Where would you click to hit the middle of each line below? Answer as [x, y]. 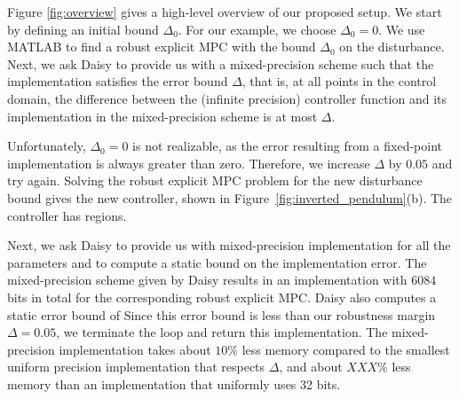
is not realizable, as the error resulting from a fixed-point [288, 146]
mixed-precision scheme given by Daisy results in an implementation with [207, 280]
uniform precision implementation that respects [136, 367]
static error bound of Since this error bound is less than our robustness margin [222, 314]
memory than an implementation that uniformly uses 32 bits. [174, 383]
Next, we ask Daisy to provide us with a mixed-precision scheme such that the [221, 63]
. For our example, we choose [257, 29]
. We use [402, 29]
